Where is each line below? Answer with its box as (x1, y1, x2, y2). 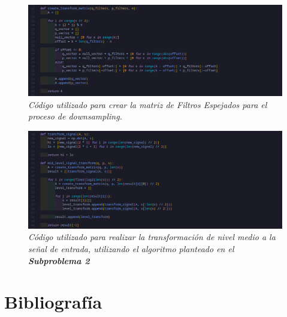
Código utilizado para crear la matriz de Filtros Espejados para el (28, 98, 267, 110)
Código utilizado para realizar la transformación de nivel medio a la (28, 231, 276, 243)
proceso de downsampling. (28, 110, 122, 122)
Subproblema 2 (28, 254, 90, 267)
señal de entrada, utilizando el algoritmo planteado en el (28, 243, 234, 255)
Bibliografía (4, 289, 102, 314)
